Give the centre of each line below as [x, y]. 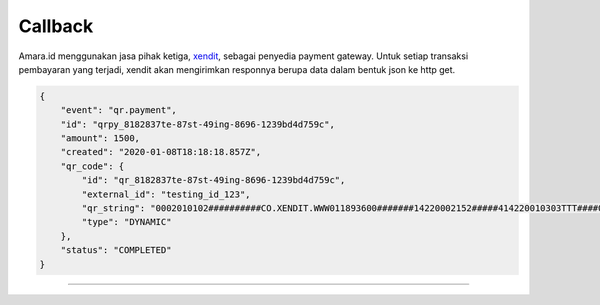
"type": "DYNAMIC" [126, 222]
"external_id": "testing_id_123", [166, 194]
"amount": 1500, [100, 138]
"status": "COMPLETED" [116, 250]
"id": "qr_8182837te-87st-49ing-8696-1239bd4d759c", [213, 180]
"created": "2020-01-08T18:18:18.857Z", [161, 152]
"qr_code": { [92, 166]
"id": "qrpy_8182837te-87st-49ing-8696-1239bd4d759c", [197, 124]
